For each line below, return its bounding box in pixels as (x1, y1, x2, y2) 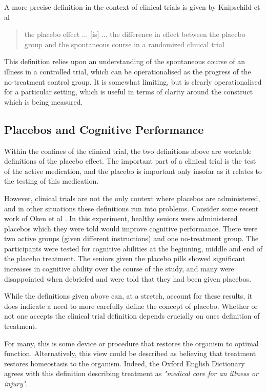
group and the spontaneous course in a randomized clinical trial (24, 38, 224, 49)
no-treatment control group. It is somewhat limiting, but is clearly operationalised (4, 76, 262, 87)
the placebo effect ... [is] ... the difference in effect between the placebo (24, 29, 245, 40)
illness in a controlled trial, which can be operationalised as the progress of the (4, 66, 251, 76)
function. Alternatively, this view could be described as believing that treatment (4, 348, 256, 359)
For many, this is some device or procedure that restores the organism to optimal (4, 338, 259, 348)
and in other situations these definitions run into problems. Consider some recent (4, 203, 259, 213)
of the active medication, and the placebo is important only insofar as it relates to (4, 165, 262, 176)
